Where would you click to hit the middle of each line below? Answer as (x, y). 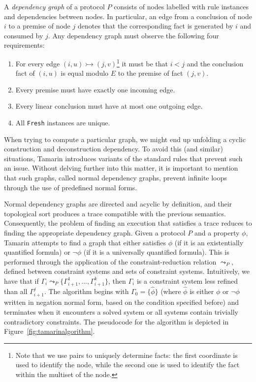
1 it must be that (142, 62)
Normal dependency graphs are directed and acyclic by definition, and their (118, 204)
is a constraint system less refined (187, 280)
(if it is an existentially (209, 242)
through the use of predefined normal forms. (71, 187)
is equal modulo (85, 73)
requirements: (24, 45)
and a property (217, 233)
